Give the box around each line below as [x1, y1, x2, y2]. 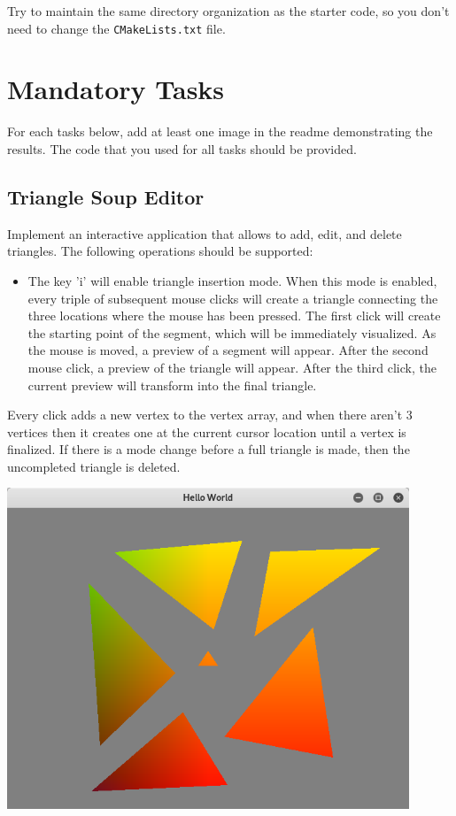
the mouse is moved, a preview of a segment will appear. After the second [27, 341, 429, 359]
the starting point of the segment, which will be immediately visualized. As [27, 323, 437, 342]
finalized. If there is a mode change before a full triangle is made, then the [7, 440, 410, 458]
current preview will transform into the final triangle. [27, 375, 317, 394]
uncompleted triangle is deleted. [7, 457, 181, 475]
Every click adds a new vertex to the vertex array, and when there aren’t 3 [7, 405, 413, 424]
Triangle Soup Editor [7, 182, 205, 210]
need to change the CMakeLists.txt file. [7, 19, 226, 37]
